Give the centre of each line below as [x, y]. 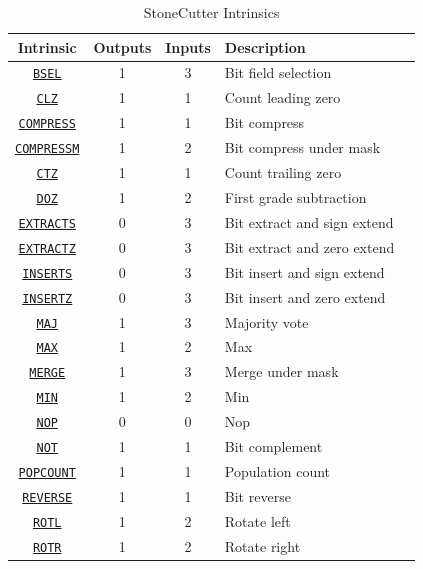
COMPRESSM [47, 149]
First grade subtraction [295, 197]
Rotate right [262, 545]
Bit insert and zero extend [305, 296]
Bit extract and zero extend [309, 246]
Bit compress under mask [302, 147]
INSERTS [47, 273]
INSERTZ [47, 298]
